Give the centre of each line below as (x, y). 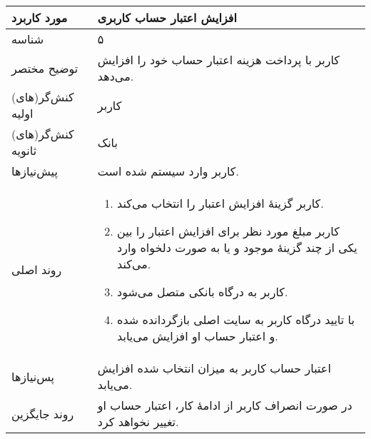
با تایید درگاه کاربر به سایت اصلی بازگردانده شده (236, 319)
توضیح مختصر (45, 68)
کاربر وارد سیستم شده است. (168, 171)
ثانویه (24, 150)
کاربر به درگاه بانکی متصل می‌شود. (203, 292)
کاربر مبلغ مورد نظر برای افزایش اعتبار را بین (228, 231)
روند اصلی (37, 269)
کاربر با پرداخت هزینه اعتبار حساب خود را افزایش (218, 60)
